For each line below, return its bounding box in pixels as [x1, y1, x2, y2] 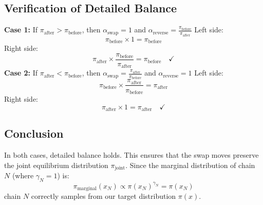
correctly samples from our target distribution [31, 191, 176, 201]
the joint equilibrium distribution [4, 159, 108, 170]
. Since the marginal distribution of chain [125, 159, 255, 170]
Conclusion [4, 125, 64, 141]
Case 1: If [4, 24, 38, 35]
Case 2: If [4, 67, 38, 78]
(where [12, 170, 34, 181]
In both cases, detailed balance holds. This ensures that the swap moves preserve [4, 150, 259, 160]
